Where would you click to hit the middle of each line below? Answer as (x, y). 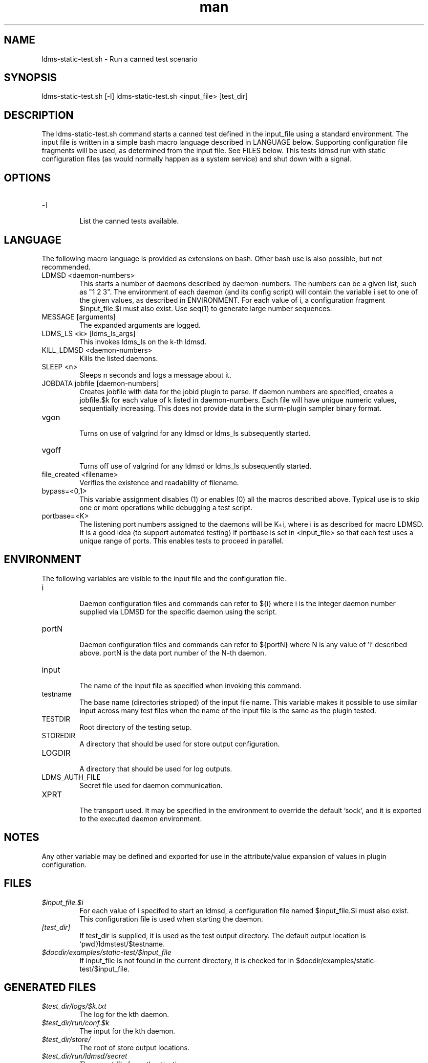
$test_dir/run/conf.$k (75, 1023)
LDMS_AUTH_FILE (71, 777)
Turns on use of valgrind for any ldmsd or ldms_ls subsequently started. (195, 433)
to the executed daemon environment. (141, 818)
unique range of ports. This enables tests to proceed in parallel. (182, 541)
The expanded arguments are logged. (140, 325)
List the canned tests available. (129, 221)
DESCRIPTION (39, 115)
